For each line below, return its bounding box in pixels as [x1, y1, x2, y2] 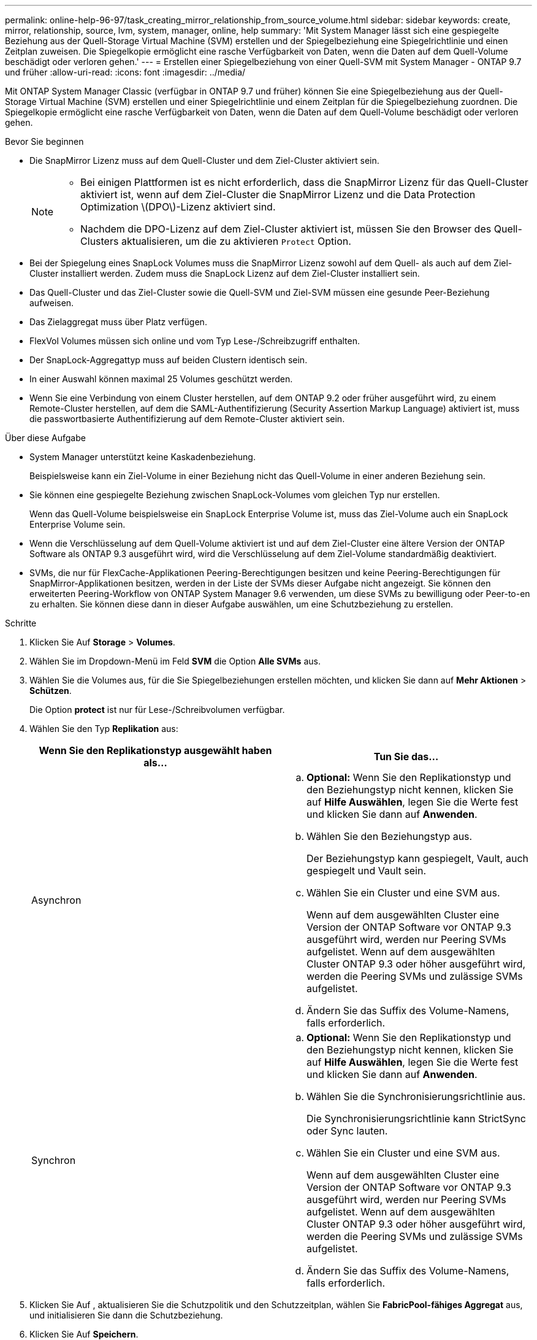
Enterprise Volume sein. [29, 519, 126, 529]
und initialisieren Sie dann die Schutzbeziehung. [29, 1310, 223, 1320]
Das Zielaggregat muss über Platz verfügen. [29, 317, 207, 327]
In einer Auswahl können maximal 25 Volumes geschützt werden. [29, 374, 293, 384]
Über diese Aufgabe [5, 433, 86, 443]
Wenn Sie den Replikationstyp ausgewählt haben [39, 744, 272, 757]
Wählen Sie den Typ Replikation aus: [29, 723, 178, 734]
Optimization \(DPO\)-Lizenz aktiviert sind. [80, 201, 276, 213]
